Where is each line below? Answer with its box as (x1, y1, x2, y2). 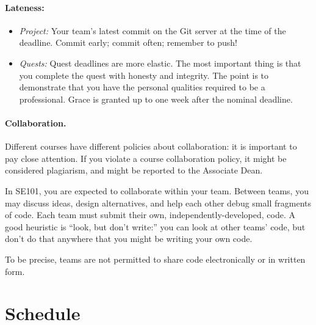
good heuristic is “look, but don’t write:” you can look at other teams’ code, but (5, 220, 306, 233)
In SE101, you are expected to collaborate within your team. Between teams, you (5, 184, 309, 197)
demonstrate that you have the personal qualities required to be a (19, 81, 265, 93)
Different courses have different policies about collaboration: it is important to (5, 140, 297, 153)
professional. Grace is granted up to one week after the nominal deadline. (19, 92, 293, 105)
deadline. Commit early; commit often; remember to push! (19, 36, 237, 49)
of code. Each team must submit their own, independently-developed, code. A (5, 208, 295, 221)
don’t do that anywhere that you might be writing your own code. (5, 232, 253, 245)
